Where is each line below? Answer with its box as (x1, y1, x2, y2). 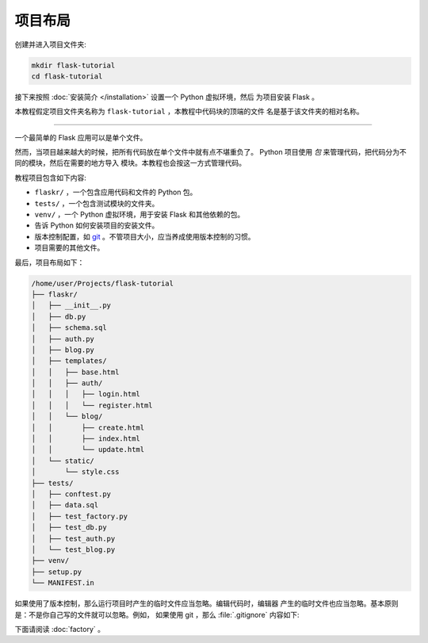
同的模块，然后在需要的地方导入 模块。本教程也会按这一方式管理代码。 (14, 159, 246, 168)
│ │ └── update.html (31, 445, 145, 454)
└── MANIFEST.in (31, 579, 95, 588)
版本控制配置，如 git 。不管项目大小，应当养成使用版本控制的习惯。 (34, 232, 255, 241)
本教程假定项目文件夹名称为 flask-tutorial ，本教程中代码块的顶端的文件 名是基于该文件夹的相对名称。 (14, 107, 364, 117)
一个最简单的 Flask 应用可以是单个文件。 (14, 132, 147, 142)
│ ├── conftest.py (31, 490, 111, 499)
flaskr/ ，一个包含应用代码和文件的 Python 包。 (34, 187, 197, 197)
